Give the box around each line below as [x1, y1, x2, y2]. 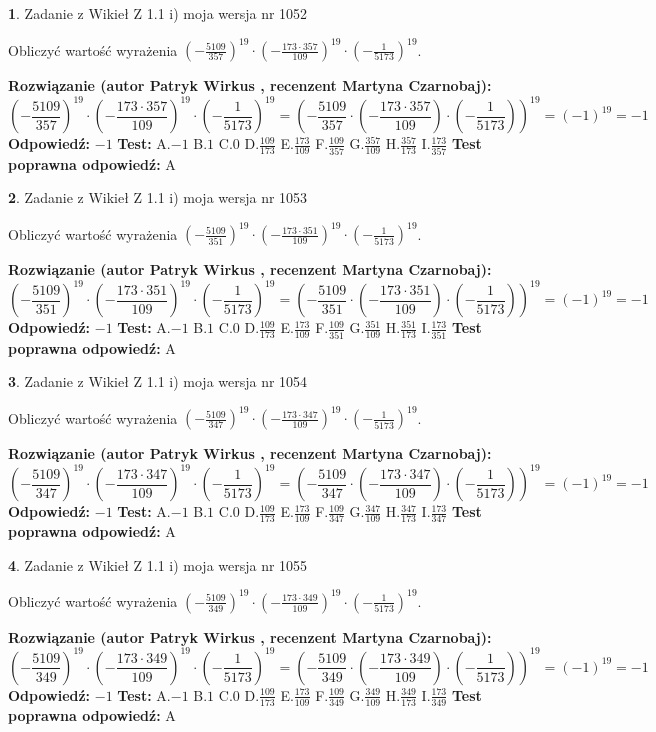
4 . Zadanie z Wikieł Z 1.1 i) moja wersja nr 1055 [8, 554, 308, 575]
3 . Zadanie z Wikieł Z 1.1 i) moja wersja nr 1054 [8, 371, 308, 392]
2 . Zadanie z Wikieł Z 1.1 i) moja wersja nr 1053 [8, 187, 308, 208]
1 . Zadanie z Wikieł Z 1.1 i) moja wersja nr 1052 [8, 3, 308, 23]
